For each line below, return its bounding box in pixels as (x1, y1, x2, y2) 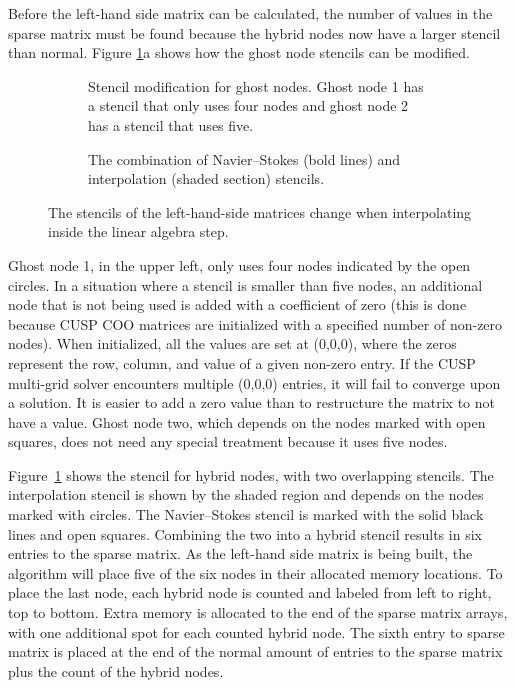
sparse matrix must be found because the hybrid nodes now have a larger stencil (8, 22, 501, 43)
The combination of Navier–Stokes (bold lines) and (88, 148, 401, 169)
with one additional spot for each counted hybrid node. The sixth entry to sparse (8, 621, 505, 642)
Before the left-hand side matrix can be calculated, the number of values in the (8, 3, 493, 23)
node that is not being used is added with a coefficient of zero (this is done (8, 294, 467, 315)
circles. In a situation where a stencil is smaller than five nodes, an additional (8, 274, 483, 295)
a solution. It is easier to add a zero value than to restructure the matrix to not (8, 392, 496, 413)
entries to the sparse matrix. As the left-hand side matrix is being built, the (8, 543, 473, 564)
